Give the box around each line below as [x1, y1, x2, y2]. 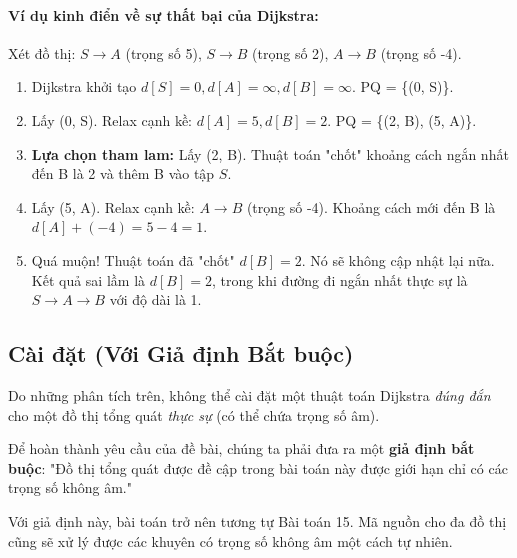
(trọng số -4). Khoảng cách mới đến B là [246, 196, 496, 217]
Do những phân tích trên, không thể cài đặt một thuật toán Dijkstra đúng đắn [8, 384, 491, 405]
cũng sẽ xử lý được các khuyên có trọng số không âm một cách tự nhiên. [8, 530, 453, 551]
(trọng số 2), [252, 42, 329, 63]
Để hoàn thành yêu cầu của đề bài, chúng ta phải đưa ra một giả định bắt [8, 438, 475, 459]
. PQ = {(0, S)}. [352, 76, 454, 97]
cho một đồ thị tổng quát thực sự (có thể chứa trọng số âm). [8, 404, 380, 425]
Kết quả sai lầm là [31, 269, 146, 290]
